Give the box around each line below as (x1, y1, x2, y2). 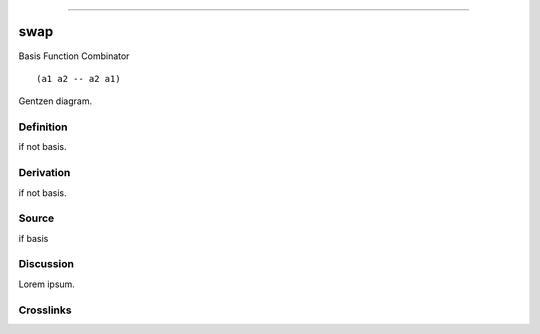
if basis (18, 232, 49, 244)
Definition (18, 120, 68, 134)
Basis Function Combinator (18, 50, 130, 62)
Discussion (18, 257, 75, 271)
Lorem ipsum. (18, 278, 75, 290)
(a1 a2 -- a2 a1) (36, 73, 121, 84)
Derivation (18, 166, 71, 180)
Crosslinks (18, 303, 72, 317)
